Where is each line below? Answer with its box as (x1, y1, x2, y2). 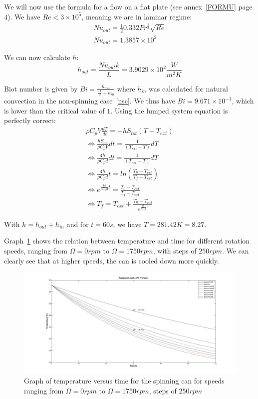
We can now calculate (4, 51, 70, 62)
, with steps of (153, 245, 197, 256)
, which (232, 95, 254, 106)
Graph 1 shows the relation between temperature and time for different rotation (4, 235, 250, 246)
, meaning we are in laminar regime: (81, 11, 192, 21)
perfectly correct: (4, 115, 56, 125)
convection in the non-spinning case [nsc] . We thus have (4, 95, 175, 106)
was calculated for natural (149, 83, 228, 93)
